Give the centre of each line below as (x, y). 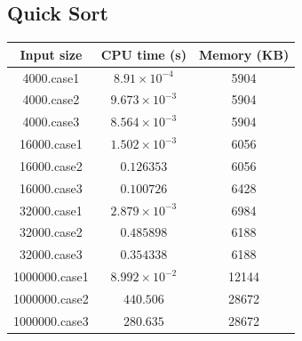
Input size (51, 54)
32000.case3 (51, 254)
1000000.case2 (51, 298)
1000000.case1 (51, 276)
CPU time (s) (143, 54)
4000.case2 (51, 99)
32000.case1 (51, 210)
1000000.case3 (51, 320)
